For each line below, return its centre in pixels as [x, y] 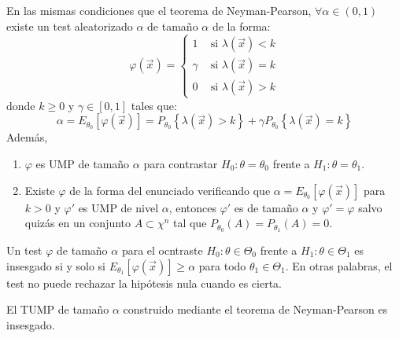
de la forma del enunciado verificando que [170, 190]
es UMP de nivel [118, 207]
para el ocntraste [162, 250]
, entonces [192, 207]
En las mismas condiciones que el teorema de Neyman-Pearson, [159, 10]
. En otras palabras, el [339, 265]
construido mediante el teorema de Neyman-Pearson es [255, 309]
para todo [222, 265]
